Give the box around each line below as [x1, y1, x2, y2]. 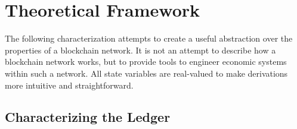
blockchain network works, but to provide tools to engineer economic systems [5, 55, 287, 68]
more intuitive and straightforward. [5, 78, 134, 91]
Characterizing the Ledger [5, 108, 171, 126]
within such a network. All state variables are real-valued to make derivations [5, 67, 288, 79]
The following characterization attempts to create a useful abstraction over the [5, 32, 293, 45]
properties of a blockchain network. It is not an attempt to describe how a [5, 43, 276, 56]
